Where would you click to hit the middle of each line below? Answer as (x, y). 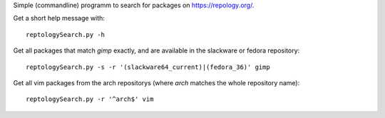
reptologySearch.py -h (66, 34)
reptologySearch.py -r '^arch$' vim (90, 99)
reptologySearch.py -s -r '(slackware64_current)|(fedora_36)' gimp (148, 67)
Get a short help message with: (59, 18)
